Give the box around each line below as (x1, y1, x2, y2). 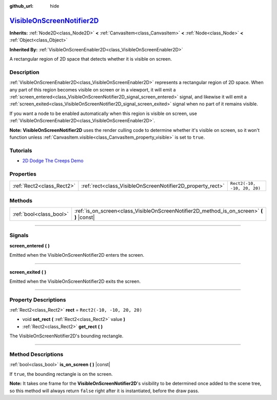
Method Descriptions (9, 351, 64, 358)
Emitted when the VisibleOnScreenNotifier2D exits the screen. (9, 278, 141, 284)
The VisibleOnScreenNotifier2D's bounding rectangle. (9, 333, 124, 339)
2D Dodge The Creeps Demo (22, 158, 84, 164)
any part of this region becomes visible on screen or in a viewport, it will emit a (9, 86, 176, 92)
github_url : (9, 3, 33, 9)
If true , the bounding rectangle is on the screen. (9, 371, 113, 377)
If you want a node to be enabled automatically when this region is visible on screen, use (9, 110, 197, 117)
